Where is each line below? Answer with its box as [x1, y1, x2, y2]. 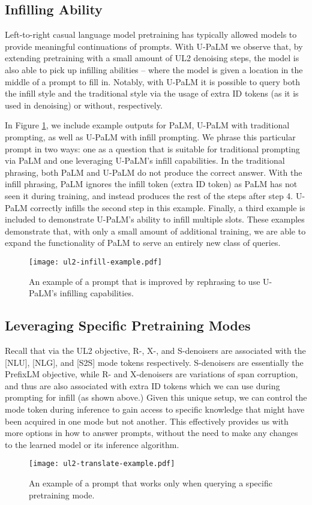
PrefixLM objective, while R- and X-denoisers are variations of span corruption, [5, 368, 298, 380]
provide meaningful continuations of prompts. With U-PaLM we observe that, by [5, 40, 303, 52]
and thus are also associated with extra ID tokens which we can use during [5, 379, 280, 392]
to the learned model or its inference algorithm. [5, 438, 179, 450]
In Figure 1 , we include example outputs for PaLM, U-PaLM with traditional [5, 119, 290, 131]
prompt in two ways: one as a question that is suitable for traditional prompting [5, 142, 300, 155]
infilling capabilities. [59, 287, 134, 299]
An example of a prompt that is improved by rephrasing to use [29, 275, 260, 287]
